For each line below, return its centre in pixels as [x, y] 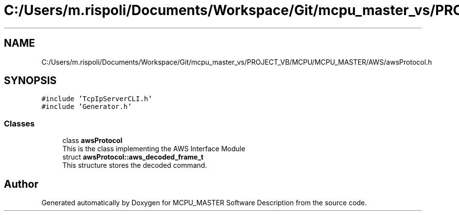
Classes [19, 123]
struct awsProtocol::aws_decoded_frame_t [133, 157]
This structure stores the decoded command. [135, 165]
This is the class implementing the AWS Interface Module [154, 149]
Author [21, 184]
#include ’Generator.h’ [87, 107]
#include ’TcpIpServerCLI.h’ [97, 99]
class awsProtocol [92, 141]
